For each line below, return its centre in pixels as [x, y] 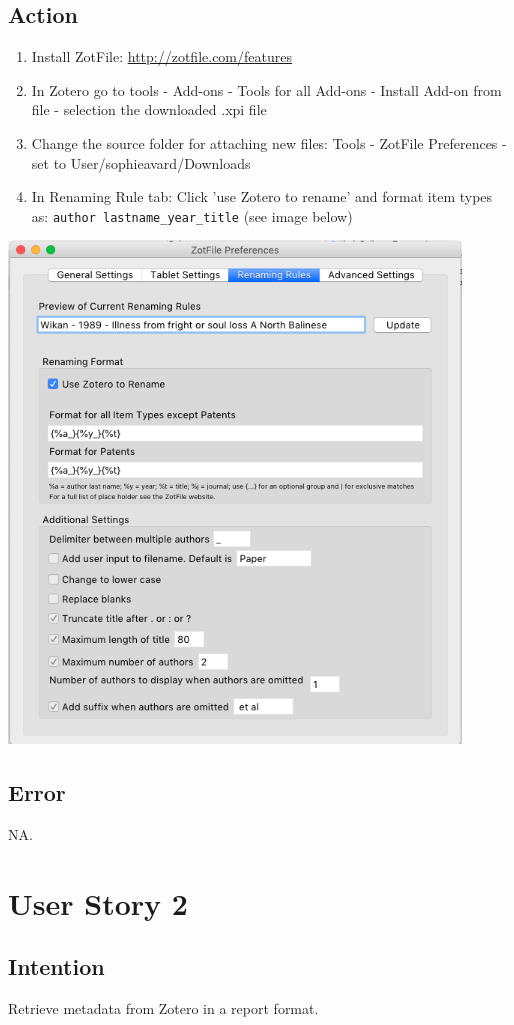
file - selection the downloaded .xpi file [149, 109]
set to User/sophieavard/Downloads [141, 162]
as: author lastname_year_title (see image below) [192, 215]
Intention [56, 966]
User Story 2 [98, 902]
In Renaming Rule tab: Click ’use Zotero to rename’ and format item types [262, 196]
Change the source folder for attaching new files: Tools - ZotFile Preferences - [269, 142]
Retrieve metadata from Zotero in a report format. [163, 1008]
